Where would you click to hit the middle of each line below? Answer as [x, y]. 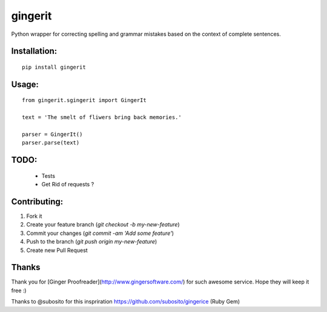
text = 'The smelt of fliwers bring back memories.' [102, 117]
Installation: [34, 51]
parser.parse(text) [51, 143]
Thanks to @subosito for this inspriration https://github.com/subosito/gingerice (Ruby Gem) [126, 302]
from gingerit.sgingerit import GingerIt [84, 100]
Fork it [34, 216]
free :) [19, 290]
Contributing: [37, 201]
